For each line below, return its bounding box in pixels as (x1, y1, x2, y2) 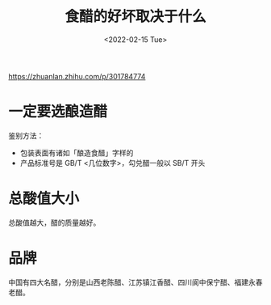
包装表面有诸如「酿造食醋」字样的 (19, 147, 134, 158)
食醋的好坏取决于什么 (64, 7, 206, 26)
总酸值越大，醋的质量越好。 (8, 218, 101, 227)
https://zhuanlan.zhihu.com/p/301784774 (8, 71, 146, 81)
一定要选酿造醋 (8, 103, 108, 121)
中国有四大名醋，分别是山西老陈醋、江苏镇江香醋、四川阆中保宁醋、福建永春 (8, 277, 263, 287)
